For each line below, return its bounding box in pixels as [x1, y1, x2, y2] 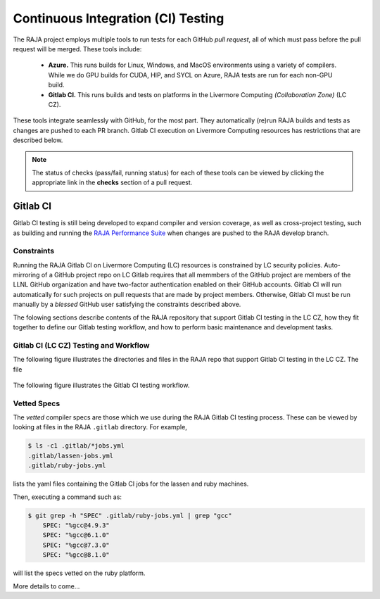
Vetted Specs [13, 398, 61, 408]
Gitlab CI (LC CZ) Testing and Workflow [13, 340, 150, 350]
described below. [13, 136, 63, 144]
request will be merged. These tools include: [13, 44, 142, 53]
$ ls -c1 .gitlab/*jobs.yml [27, 442, 125, 450]
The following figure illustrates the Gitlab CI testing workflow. [13, 381, 190, 389]
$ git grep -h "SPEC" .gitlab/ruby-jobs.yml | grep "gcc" [27, 511, 232, 519]
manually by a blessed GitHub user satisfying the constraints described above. [13, 300, 241, 309]
